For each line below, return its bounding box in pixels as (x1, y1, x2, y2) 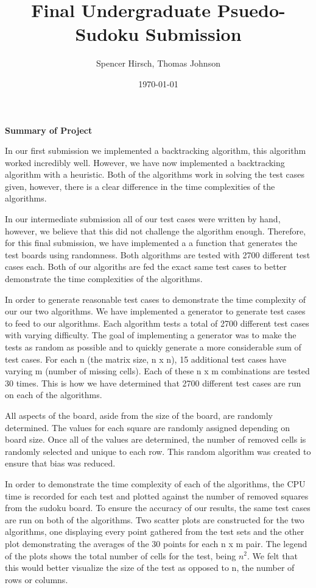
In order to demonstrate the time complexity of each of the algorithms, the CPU (5, 477, 306, 490)
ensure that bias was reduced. (5, 457, 116, 470)
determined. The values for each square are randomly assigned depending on (5, 421, 290, 434)
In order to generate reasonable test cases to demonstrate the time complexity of (5, 292, 306, 305)
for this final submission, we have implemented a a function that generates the (5, 236, 297, 249)
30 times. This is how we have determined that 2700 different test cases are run (5, 376, 301, 389)
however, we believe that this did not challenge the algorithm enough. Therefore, (5, 224, 306, 237)
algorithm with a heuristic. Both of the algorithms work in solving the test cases (5, 168, 304, 181)
